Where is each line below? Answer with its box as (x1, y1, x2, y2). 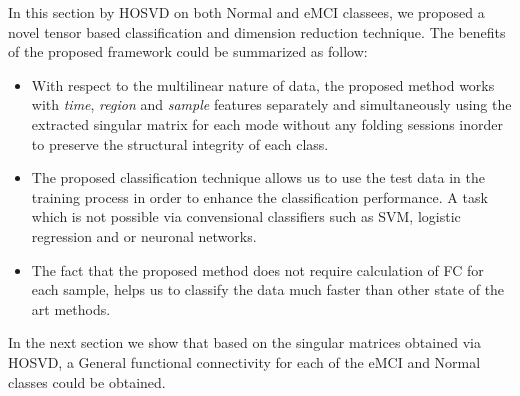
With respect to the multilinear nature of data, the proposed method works (31, 74, 495, 95)
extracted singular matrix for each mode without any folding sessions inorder (31, 113, 503, 134)
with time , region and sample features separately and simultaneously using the (31, 94, 512, 115)
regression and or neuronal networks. (31, 225, 257, 246)
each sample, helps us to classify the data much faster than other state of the (31, 279, 505, 300)
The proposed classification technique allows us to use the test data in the (31, 167, 486, 188)
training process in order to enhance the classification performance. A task (31, 186, 488, 207)
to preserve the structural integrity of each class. (31, 133, 329, 154)
